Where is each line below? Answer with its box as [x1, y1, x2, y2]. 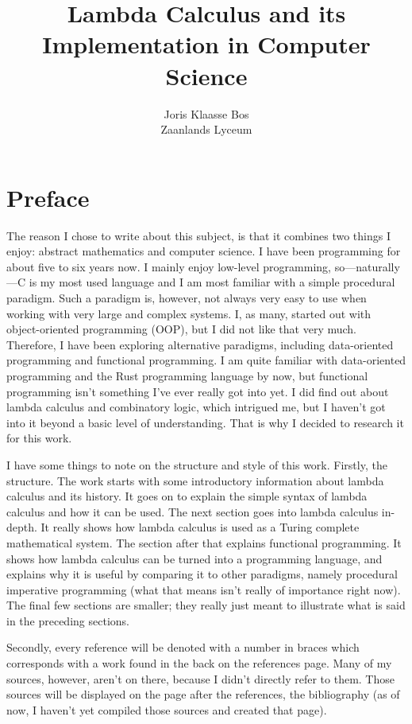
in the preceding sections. [6, 612, 129, 629]
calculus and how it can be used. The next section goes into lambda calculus [6, 503, 379, 520]
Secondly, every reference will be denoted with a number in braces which [6, 639, 360, 656]
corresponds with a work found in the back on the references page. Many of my [6, 655, 392, 671]
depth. [6, 519, 37, 535]
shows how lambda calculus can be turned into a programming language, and [6, 550, 383, 566]
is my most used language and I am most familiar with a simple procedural [29, 274, 395, 290]
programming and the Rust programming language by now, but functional [6, 367, 368, 383]
